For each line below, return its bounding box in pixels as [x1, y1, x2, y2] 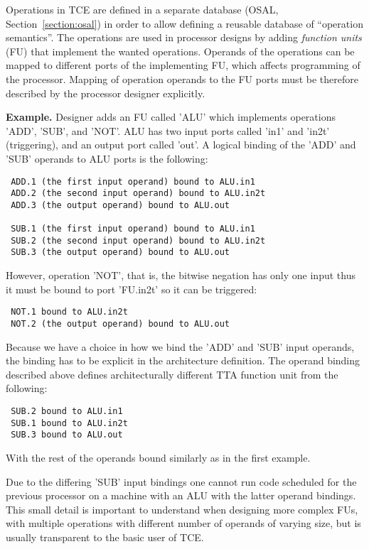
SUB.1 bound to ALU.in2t [11, 418, 128, 428]
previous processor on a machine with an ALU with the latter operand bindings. [6, 488, 356, 503]
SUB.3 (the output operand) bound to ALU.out [11, 247, 230, 258]
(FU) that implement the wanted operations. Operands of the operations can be [6, 43, 355, 58]
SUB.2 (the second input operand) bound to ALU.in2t [11, 235, 266, 246]
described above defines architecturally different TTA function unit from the [6, 366, 338, 381]
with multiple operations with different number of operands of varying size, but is [6, 516, 361, 531]
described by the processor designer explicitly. [6, 85, 205, 100]
